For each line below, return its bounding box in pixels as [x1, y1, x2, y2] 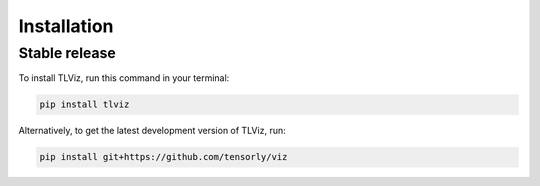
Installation [18, 15, 114, 37]
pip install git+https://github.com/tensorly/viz [39, 151, 288, 163]
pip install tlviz [39, 99, 130, 110]
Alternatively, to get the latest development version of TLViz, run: [18, 125, 286, 137]
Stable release [18, 44, 117, 62]
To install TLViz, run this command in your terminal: [18, 72, 230, 84]
